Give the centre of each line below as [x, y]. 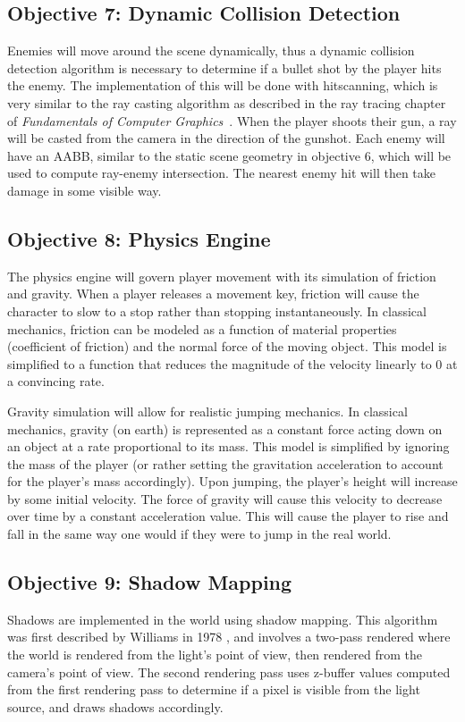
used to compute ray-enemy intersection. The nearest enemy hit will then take [222, 173]
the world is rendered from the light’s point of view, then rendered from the [215, 655]
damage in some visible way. [85, 190]
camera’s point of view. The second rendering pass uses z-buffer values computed [229, 672]
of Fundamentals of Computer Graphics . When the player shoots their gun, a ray [232, 120]
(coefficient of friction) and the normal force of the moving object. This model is [227, 346]
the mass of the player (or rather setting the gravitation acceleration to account [225, 463]
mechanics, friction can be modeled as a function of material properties [202, 328]
